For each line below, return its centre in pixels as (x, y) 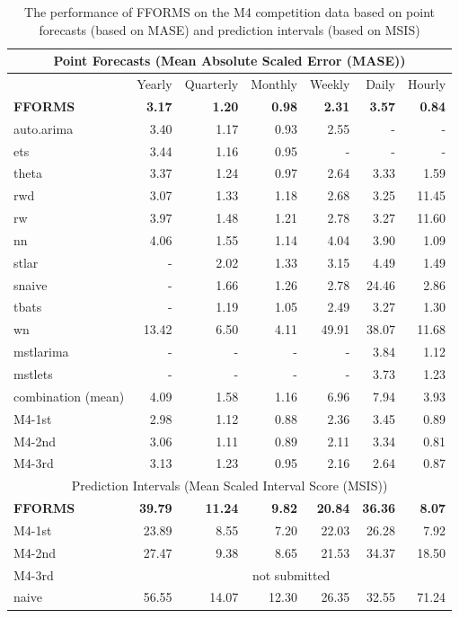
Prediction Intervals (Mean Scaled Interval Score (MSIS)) (229, 486)
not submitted (291, 574)
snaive (31, 284)
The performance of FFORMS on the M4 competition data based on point (229, 12)
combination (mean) (69, 396)
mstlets (33, 374)
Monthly (274, 84)
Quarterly (212, 84)
